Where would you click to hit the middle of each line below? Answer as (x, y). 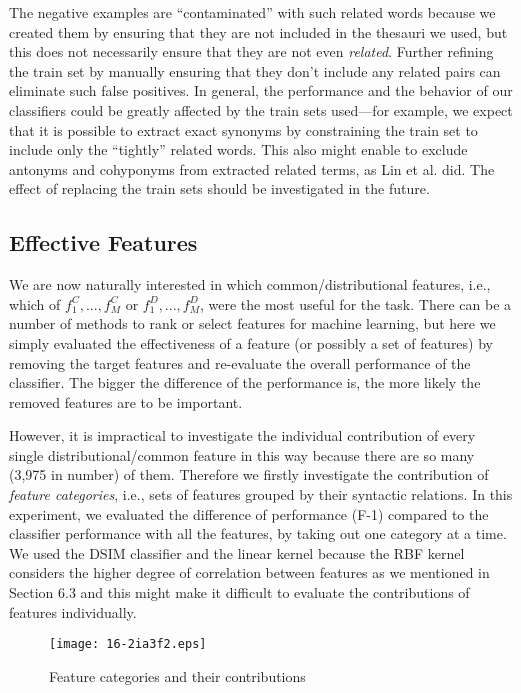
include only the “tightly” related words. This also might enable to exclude (238, 149)
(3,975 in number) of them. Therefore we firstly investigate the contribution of (249, 474)
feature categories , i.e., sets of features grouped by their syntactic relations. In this (261, 494)
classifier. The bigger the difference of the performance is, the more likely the (245, 382)
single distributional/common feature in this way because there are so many (242, 454)
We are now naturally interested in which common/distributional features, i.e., (250, 284)
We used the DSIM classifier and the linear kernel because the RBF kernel (237, 552)
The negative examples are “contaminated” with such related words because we (252, 12)
